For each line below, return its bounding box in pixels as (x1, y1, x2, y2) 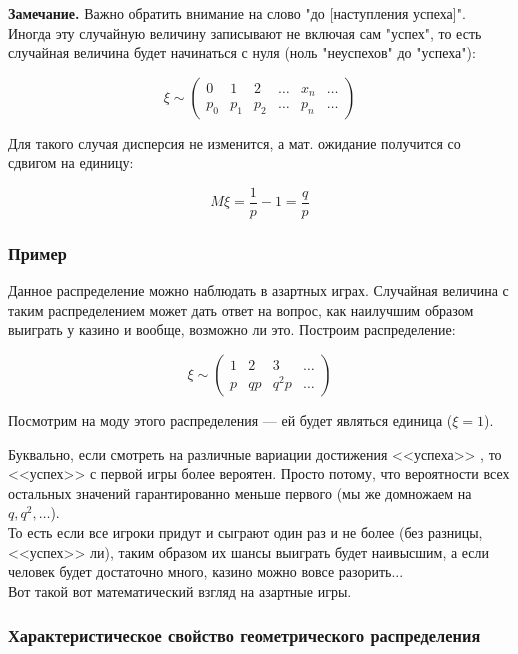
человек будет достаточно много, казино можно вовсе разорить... (8, 561, 404, 582)
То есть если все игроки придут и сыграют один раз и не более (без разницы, (8, 522, 483, 542)
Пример (8, 240, 67, 265)
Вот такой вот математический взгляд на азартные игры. (8, 580, 352, 601)
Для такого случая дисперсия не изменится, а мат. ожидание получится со (8, 132, 461, 153)
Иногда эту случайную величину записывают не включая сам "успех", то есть (8, 22, 482, 43)
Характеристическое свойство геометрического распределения (8, 623, 481, 648)
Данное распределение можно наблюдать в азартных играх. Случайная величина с (8, 280, 509, 301)
